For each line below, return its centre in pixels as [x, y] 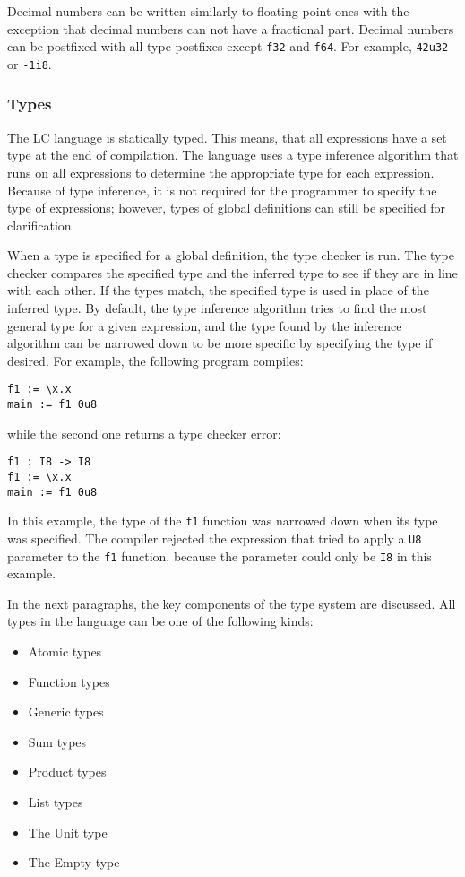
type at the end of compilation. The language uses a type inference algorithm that [233, 155]
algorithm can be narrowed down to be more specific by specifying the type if [220, 343]
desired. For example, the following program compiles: [155, 360]
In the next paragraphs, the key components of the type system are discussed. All [232, 603]
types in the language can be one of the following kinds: [160, 621]
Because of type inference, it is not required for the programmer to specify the [222, 190]
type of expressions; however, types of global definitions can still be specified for [227, 208]
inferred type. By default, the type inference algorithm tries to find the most [217, 308]
